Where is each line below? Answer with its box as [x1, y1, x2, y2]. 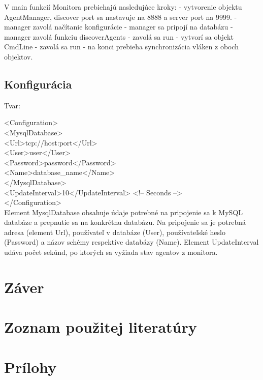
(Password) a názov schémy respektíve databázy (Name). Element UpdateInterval [4, 237, 259, 247]
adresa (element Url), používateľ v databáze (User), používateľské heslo [4, 226, 225, 237]
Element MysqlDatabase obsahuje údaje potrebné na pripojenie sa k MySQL [4, 207, 243, 217]
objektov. [4, 51, 33, 62]
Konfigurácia [4, 76, 72, 92]
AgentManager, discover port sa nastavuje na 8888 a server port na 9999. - [4, 11, 237, 22]
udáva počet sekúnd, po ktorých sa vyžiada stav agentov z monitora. [4, 247, 218, 257]
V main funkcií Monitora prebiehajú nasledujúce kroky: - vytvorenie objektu [4, 2, 242, 12]
